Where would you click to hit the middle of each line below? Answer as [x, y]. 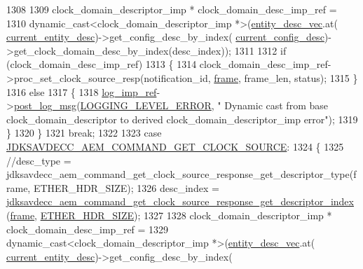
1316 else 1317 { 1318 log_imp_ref [82, 91]
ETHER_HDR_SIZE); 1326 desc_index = [126, 187]
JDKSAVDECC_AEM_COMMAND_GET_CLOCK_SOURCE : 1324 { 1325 [175, 146]
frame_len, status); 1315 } [301, 77]
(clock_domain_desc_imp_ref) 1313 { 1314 [102, 64]
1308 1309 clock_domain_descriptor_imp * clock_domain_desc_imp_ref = [172, 9]
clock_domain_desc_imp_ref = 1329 [88, 229]
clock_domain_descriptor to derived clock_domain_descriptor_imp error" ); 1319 [182, 119]
